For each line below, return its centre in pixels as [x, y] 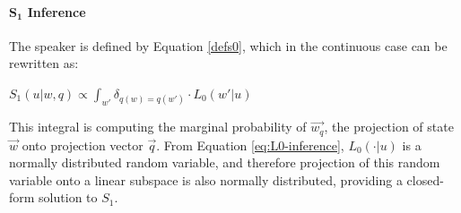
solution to [68, 197]
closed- [425, 179]
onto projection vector [83, 145]
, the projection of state [389, 127]
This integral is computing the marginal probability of [158, 127]
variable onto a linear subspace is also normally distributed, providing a [206, 179]
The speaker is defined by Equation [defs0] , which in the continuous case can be [228, 45]
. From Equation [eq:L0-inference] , [250, 145]
